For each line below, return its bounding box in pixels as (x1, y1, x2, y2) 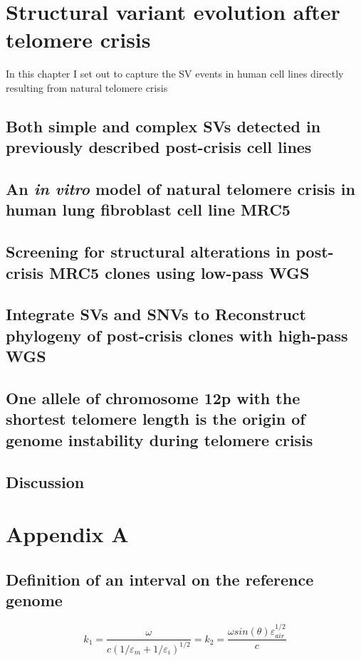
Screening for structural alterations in (6, 240, 291, 263)
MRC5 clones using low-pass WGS (49, 261, 310, 283)
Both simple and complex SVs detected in (6, 115, 321, 137)
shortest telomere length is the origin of (6, 408, 305, 430)
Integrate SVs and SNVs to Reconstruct (6, 303, 306, 325)
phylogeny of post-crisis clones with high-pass (6, 324, 348, 346)
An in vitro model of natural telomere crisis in (6, 178, 355, 200)
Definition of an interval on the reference (6, 568, 314, 590)
